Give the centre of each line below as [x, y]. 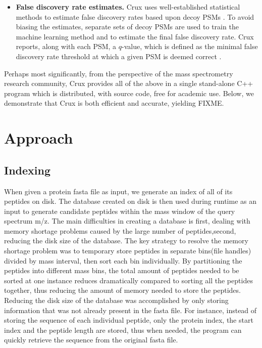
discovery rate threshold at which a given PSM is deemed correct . [119, 56]
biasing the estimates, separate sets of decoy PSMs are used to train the [127, 27]
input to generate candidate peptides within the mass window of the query [120, 211]
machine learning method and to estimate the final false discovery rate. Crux [135, 36]
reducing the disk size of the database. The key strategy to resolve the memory [126, 241]
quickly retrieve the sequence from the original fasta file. [91, 340]
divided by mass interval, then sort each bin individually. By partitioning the [123, 260]
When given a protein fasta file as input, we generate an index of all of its [118, 191]
